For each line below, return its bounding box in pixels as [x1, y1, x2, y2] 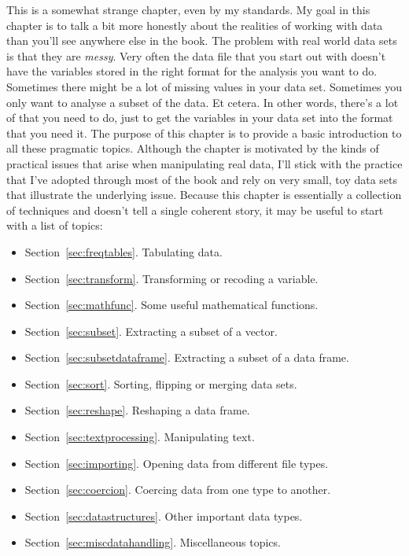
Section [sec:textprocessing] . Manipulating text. [24, 429, 255, 445]
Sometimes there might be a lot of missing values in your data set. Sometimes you [6, 78, 402, 94]
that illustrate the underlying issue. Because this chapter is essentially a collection [6, 186, 402, 203]
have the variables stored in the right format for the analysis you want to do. [6, 63, 378, 79]
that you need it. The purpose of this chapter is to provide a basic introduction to [6, 124, 402, 141]
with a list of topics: [6, 217, 103, 234]
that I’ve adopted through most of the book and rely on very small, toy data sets [6, 171, 398, 187]
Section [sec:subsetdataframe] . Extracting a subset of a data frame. [24, 349, 349, 366]
